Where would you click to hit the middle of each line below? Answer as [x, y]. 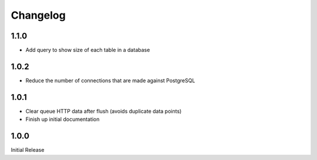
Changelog [38, 15]
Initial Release [28, 150]
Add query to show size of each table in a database [88, 50]
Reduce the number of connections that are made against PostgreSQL [110, 80]
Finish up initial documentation [63, 119]
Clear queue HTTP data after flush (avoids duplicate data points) [104, 111]
